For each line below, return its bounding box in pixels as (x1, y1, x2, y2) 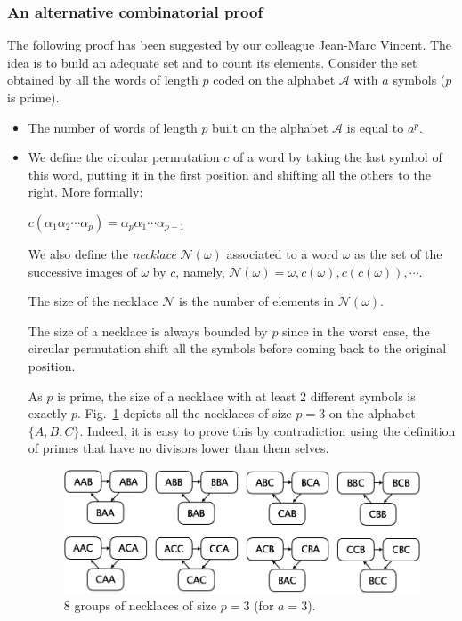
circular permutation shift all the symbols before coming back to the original (28, 339, 447, 358)
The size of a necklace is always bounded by (28, 321, 268, 340)
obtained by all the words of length (7, 70, 199, 89)
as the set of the (354, 244, 442, 262)
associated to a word (226, 244, 338, 262)
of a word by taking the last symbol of (232, 148, 442, 166)
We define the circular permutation (28, 148, 220, 166)
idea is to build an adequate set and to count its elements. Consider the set (7, 52, 417, 71)
